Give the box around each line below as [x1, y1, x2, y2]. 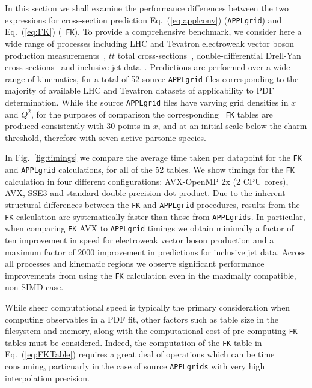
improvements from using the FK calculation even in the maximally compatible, [5, 269, 296, 281]
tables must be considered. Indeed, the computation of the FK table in [5, 336, 262, 348]
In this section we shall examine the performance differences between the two [5, 2, 289, 14]
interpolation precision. [5, 371, 90, 384]
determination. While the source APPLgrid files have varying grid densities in [5, 95, 289, 108]
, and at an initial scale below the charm [158, 119, 307, 132]
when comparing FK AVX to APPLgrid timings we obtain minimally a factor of [5, 222, 294, 234]
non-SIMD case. [5, 281, 64, 293]
